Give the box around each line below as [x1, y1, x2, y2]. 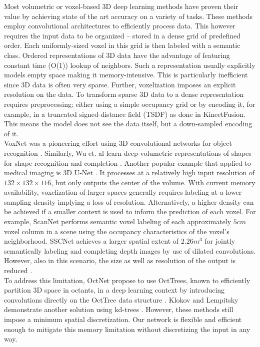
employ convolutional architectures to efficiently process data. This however [4, 20, 235, 31]
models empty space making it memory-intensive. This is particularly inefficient [4, 69, 248, 80]
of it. [4, 128, 19, 138]
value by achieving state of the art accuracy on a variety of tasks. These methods [4, 10, 253, 21]
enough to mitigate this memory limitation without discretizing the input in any [4, 324, 250, 334]
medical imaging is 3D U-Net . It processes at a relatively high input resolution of [4, 167, 255, 178]
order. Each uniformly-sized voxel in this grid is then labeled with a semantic [4, 40, 240, 50]
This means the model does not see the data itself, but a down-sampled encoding [4, 118, 252, 129]
